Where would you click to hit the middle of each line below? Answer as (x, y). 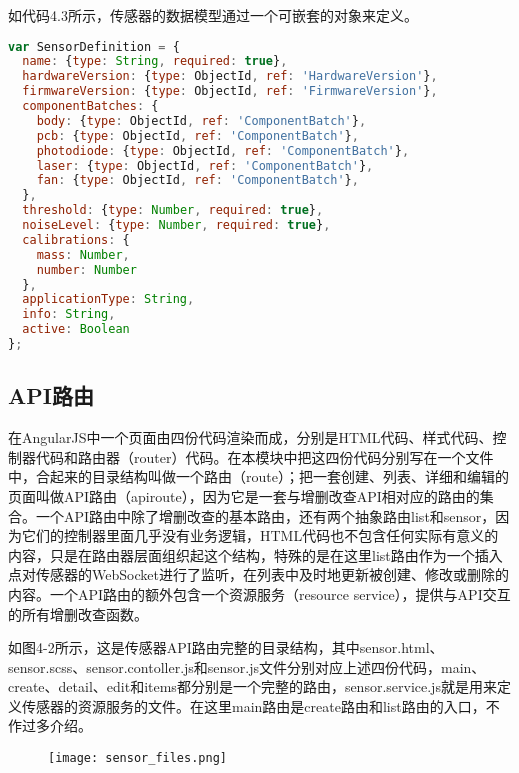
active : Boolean (76, 329)
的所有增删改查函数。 (78, 613)
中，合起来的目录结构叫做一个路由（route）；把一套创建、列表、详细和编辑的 (258, 476)
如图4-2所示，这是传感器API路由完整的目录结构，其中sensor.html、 (226, 647)
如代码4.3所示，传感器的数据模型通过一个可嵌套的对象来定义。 (213, 15)
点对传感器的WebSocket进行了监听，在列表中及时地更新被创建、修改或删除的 (258, 574)
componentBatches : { (90, 106)
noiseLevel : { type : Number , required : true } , (176, 225)
